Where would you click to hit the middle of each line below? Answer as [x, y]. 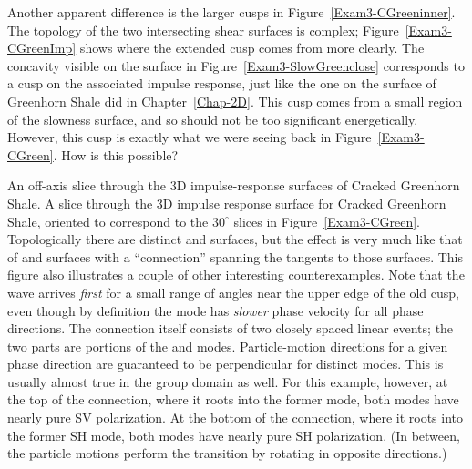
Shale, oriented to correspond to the [108, 221]
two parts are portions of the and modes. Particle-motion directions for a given [228, 346]
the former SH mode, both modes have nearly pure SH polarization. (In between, [234, 435]
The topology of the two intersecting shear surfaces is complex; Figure [203, 30]
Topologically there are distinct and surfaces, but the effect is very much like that [235, 239]
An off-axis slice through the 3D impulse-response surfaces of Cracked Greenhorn [234, 185]
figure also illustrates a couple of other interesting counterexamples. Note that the [236, 275]
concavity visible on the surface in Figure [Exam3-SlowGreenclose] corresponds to [236, 65]
